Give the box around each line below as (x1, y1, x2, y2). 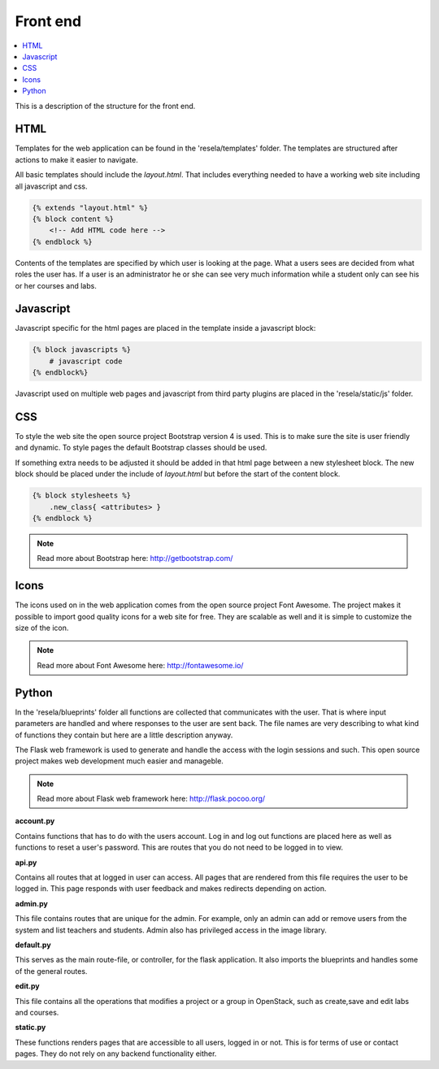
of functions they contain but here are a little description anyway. (15, 730, 233, 740)
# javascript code (49, 356, 123, 366)
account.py (15, 816, 55, 826)
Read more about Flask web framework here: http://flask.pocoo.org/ (37, 793, 266, 804)
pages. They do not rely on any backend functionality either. (15, 1049, 217, 1058)
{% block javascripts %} (32, 345, 132, 354)
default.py (15, 940, 52, 949)
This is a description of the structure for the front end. (15, 101, 196, 111)
